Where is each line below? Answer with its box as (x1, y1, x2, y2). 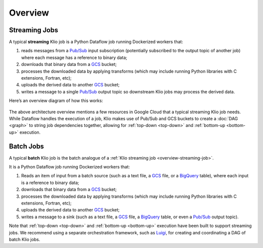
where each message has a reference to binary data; (21, 54, 128, 61)
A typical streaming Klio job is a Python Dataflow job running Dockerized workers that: (9, 39, 184, 45)
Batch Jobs (9, 142, 44, 150)
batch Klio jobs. (9, 236, 40, 242)
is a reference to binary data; (21, 180, 79, 186)
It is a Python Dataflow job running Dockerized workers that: (9, 164, 130, 170)
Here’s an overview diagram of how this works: (9, 98, 103, 103)
